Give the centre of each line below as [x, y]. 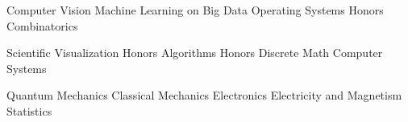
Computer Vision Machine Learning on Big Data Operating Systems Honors [195, 10]
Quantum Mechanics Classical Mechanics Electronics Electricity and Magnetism [204, 95]
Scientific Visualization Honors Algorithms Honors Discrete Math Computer [195, 53]
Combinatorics [42, 25]
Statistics [29, 110]
